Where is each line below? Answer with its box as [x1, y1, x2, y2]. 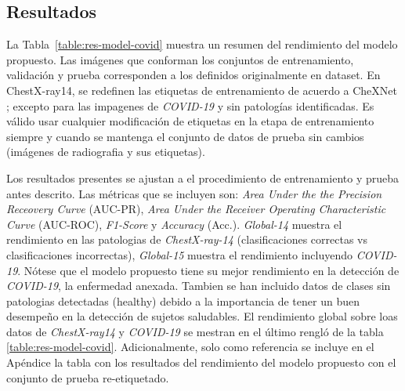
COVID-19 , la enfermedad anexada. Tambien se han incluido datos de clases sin [6, 277, 391, 294]
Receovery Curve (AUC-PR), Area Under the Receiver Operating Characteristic [6, 201, 386, 217]
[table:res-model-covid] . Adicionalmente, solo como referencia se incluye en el [6, 339, 374, 355]
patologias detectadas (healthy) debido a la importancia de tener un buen [6, 292, 360, 309]
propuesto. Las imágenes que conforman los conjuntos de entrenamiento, [6, 51, 354, 67]
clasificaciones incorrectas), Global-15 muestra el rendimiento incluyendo [6, 246, 353, 262]
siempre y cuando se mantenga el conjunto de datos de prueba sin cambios [6, 128, 364, 144]
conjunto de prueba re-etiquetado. [6, 369, 169, 386]
